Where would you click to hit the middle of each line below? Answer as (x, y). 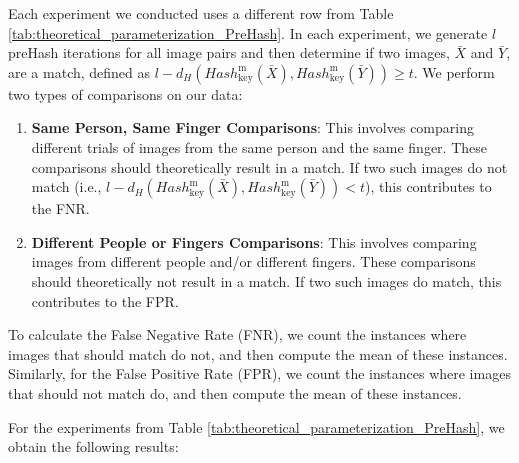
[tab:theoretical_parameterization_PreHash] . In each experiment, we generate (248, 32)
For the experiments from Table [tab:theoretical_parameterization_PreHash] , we (256, 426)
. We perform (454, 71)
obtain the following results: (93, 446)
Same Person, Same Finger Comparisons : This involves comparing (252, 127)
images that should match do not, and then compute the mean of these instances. (258, 353)
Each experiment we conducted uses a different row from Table (201, 13)
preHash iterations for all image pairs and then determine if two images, (229, 52)
